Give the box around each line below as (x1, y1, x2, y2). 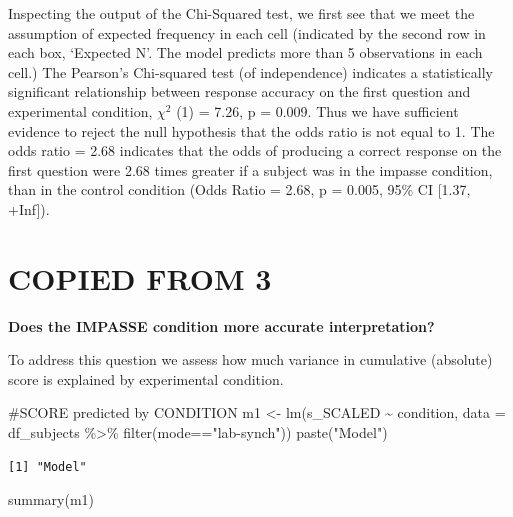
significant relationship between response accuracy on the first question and (8, 81, 471, 102)
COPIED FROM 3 (8, 257, 272, 298)
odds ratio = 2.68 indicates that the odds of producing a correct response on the (8, 140, 502, 161)
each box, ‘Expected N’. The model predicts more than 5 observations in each (8, 42, 483, 63)
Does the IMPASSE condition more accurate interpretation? (8, 315, 435, 336)
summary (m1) (8, 489, 95, 510)
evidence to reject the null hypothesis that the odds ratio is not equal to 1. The (8, 120, 495, 141)
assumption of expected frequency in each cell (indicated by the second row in (8, 22, 486, 43)
